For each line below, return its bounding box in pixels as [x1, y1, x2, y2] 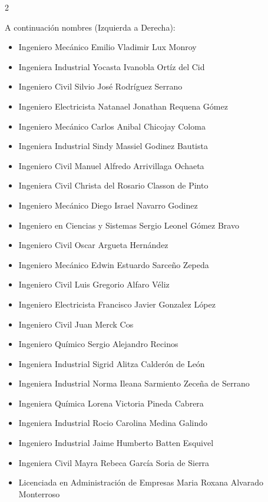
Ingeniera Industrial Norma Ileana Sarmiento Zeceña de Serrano [18, 377, 250, 389]
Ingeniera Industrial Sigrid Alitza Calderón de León [18, 357, 205, 369]
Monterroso [18, 487, 60, 500]
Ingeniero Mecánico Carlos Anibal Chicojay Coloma [18, 120, 206, 132]
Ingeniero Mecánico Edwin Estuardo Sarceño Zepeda [18, 258, 209, 270]
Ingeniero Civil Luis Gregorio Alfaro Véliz [18, 278, 170, 290]
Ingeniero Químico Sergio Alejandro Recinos [18, 338, 178, 350]
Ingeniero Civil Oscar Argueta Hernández [18, 239, 168, 251]
